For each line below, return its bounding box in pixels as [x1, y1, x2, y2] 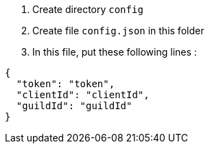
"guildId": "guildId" [16, 100, 132, 111]
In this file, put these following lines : [32, 46, 197, 58]
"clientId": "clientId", [16, 89, 150, 100]
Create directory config [32, 3, 143, 15]
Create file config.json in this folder [32, 25, 205, 36]
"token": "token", [16, 78, 115, 89]
